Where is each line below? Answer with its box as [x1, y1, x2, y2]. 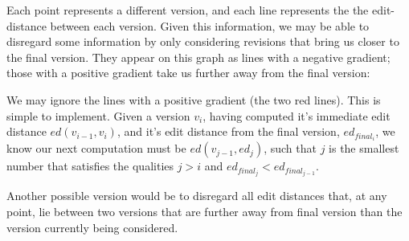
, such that [264, 140, 317, 157]
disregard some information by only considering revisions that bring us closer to [6, 33, 399, 50]
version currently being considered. [6, 219, 178, 235]
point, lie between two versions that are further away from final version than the [6, 202, 403, 219]
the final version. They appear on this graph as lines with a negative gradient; [6, 48, 391, 65]
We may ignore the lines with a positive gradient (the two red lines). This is [6, 91, 381, 108]
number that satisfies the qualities [6, 157, 174, 174]
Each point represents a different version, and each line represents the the [6, 2, 369, 18]
